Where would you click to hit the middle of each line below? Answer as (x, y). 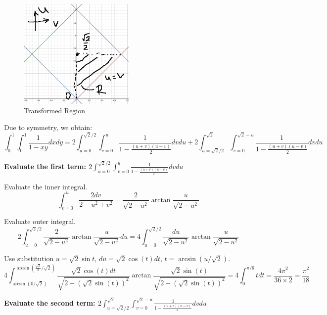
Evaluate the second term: (50, 302)
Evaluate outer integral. (40, 221)
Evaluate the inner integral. (46, 186)
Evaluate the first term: (45, 166)
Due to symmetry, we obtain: (48, 127)
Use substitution (29, 258)
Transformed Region (55, 111)
